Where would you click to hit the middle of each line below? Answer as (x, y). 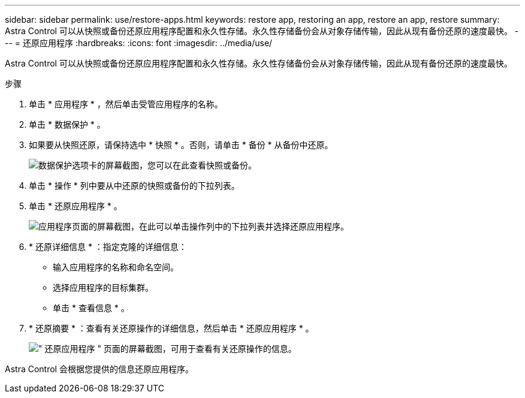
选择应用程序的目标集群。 (103, 287)
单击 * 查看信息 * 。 (91, 308)
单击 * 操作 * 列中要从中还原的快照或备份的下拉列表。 (134, 186)
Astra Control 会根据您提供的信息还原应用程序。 (99, 369)
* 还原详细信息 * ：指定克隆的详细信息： (108, 247)
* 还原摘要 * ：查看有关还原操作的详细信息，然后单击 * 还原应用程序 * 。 (171, 328)
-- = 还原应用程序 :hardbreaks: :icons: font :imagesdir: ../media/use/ (139, 43)
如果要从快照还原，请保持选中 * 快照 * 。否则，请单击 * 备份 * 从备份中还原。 (181, 145)
